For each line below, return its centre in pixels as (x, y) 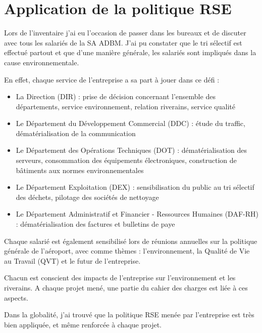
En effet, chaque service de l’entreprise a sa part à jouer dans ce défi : (112, 79)
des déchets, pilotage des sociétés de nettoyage (87, 197)
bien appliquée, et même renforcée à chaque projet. (83, 324)
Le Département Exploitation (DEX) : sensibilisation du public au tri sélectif (135, 187)
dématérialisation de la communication (76, 133)
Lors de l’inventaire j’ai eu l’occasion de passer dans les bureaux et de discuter (125, 33)
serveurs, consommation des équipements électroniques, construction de (126, 160)
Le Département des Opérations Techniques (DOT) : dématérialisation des (132, 150)
